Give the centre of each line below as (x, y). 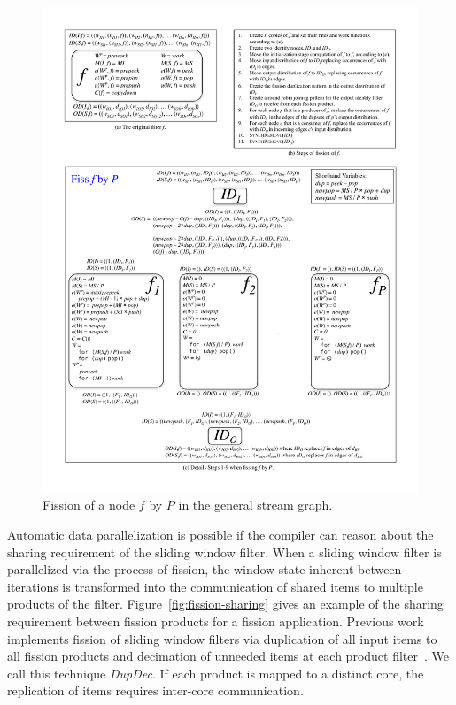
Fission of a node (89, 505)
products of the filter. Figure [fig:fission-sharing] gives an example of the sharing (225, 604)
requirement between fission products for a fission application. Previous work (216, 621)
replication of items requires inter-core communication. (155, 690)
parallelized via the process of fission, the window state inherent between (205, 569)
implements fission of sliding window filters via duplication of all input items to (222, 638)
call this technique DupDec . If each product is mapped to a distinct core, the (216, 673)
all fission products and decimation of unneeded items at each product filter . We (228, 656)
